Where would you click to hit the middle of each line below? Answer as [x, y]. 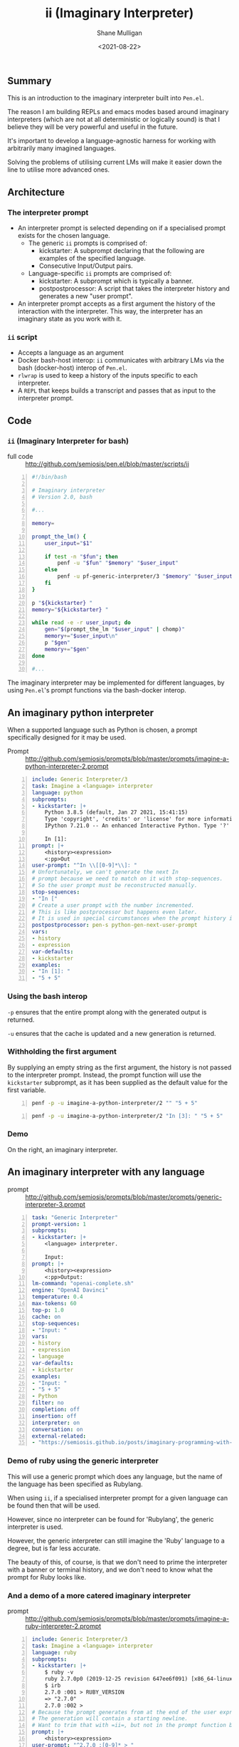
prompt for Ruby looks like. [47, 1577]
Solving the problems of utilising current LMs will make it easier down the [115, 162]
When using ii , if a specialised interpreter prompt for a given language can [118, 1498]
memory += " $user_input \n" [81, 636]
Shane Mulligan [119, 33]
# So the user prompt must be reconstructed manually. [115, 886]
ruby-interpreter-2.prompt [63, 1626]
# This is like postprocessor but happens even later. [115, 912]
